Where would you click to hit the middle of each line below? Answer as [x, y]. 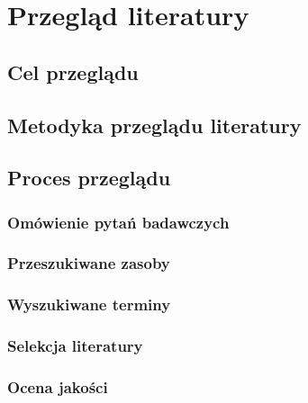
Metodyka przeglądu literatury [154, 125]
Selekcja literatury [75, 346]
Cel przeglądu [73, 72]
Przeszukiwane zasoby [89, 263]
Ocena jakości [58, 387]
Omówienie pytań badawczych [118, 222]
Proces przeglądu [89, 178]
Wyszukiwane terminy [89, 304]
